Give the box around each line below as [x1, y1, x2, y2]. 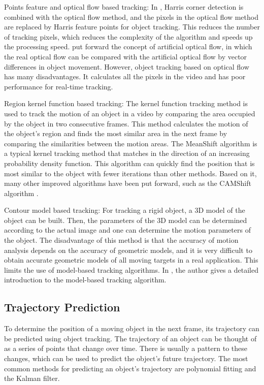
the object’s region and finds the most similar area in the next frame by [4, 128, 227, 139]
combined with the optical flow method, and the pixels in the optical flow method [4, 11, 258, 22]
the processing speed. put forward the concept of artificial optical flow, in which [4, 41, 252, 52]
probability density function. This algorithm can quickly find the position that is [4, 157, 255, 168]
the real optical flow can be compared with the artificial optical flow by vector [4, 51, 247, 61]
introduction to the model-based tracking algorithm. [4, 274, 167, 285]
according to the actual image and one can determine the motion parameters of [4, 224, 251, 235]
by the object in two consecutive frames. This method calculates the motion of [4, 118, 248, 129]
